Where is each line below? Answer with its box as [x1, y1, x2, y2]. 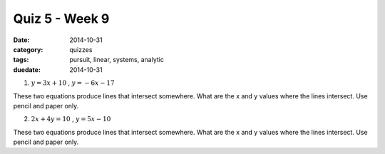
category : [13, 45, 43, 53]
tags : [13, 56, 29, 64]
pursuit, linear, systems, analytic [69, 56, 164, 64]
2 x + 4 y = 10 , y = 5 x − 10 [31, 115, 111, 123]
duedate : [13, 65, 41, 74]
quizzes [69, 45, 93, 53]
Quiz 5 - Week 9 [13, 11, 110, 26]
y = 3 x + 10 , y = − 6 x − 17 [31, 78, 115, 87]
